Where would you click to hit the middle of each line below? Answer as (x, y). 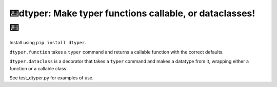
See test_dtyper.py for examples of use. (52, 78)
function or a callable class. (38, 68)
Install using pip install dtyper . (48, 43)
